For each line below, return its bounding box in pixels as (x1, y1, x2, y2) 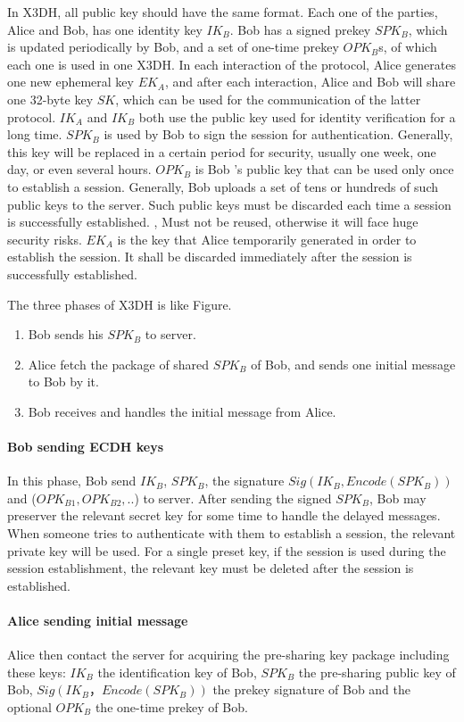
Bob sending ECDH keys (7, 437, 164, 456)
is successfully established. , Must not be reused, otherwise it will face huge (7, 212, 418, 231)
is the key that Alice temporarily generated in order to (117, 229, 417, 248)
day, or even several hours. (7, 160, 152, 178)
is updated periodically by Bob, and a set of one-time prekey (7, 37, 339, 56)
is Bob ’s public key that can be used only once (195, 160, 454, 178)
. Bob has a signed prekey (229, 20, 371, 38)
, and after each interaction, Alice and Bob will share (165, 72, 456, 91)
